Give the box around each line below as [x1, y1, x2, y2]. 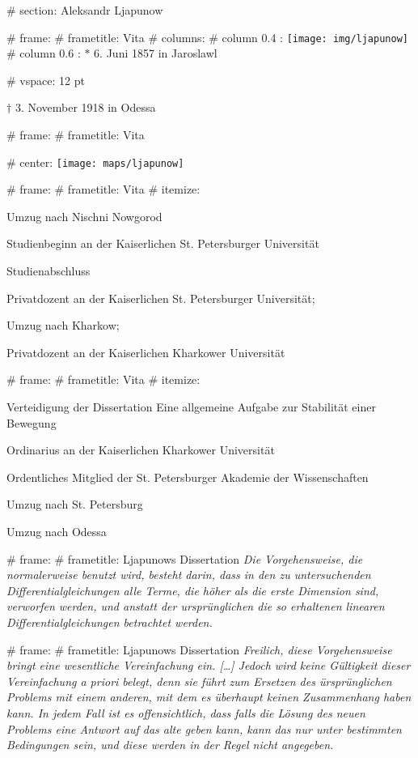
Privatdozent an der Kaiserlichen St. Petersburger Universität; [6, 289, 315, 306]
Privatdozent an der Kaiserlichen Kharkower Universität [6, 343, 285, 360]
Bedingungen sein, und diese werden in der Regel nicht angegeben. [6, 736, 334, 753]
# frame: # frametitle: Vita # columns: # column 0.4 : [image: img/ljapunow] [6, 28, 408, 45]
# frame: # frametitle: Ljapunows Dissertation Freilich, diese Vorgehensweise [6, 641, 392, 658]
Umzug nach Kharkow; [6, 317, 120, 334]
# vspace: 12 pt [6, 71, 85, 88]
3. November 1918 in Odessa [15, 99, 156, 116]
